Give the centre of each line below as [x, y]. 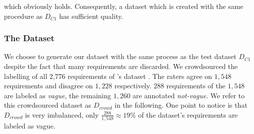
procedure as [23, 16]
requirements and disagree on [49, 86]
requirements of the [196, 86]
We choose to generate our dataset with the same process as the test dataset [120, 56]
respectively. [133, 86]
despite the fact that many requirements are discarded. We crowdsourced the [121, 66]
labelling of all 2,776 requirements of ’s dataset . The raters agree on [108, 76]
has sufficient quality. [91, 16]
